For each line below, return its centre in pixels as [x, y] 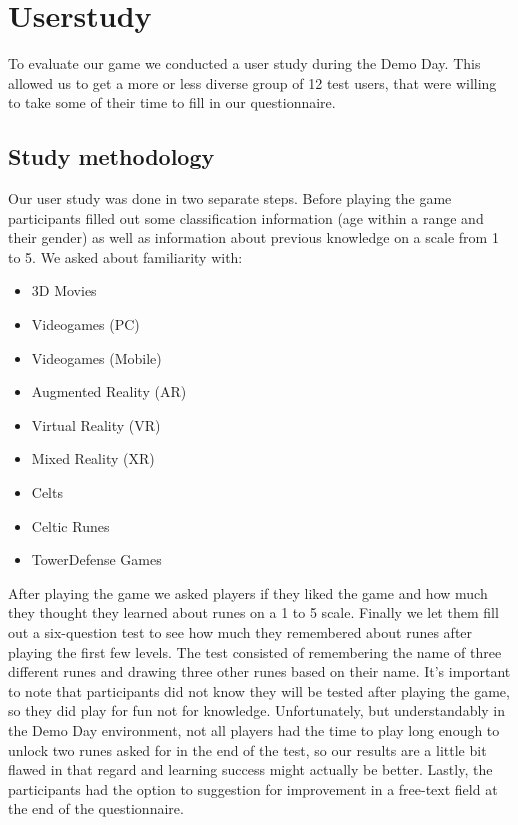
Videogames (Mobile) [96, 357]
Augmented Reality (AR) [109, 391]
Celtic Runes [70, 525]
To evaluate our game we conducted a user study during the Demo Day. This [244, 63]
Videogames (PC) [85, 324]
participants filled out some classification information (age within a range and [246, 217]
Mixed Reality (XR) [93, 458]
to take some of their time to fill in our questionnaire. [172, 102]
